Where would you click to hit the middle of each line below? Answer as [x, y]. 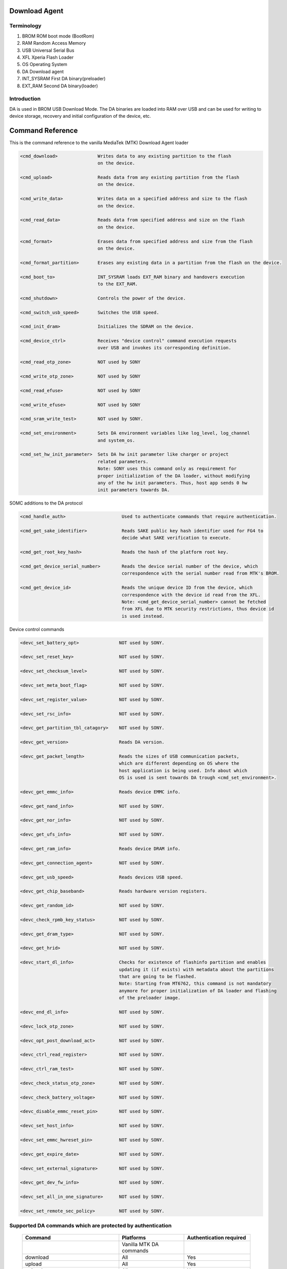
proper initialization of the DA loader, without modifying [174, 476]
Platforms [134, 1238]
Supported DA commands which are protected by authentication [91, 1226]
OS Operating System [45, 64]
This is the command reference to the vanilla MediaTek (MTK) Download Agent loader [99, 143]
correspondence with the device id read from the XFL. [191, 595]
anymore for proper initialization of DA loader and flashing [198, 991]
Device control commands [37, 629]
